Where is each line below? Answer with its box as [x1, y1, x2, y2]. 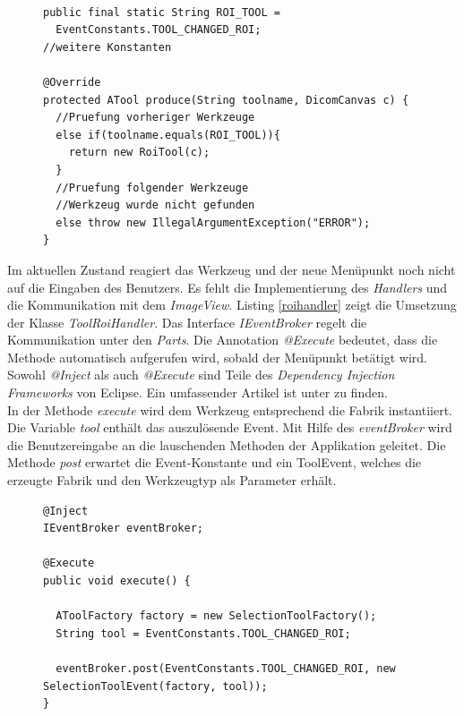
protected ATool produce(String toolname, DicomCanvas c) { [43, 93, 409, 107]
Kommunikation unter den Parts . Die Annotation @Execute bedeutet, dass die [7, 330, 438, 349]
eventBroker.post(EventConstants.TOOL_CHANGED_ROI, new [56, 661, 396, 675]
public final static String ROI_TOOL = [43, 5, 280, 19]
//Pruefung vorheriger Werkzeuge [56, 111, 255, 124]
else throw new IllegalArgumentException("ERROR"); [56, 216, 371, 229]
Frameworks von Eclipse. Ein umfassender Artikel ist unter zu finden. [7, 383, 388, 402]
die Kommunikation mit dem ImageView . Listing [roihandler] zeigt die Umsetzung [7, 295, 457, 314]
